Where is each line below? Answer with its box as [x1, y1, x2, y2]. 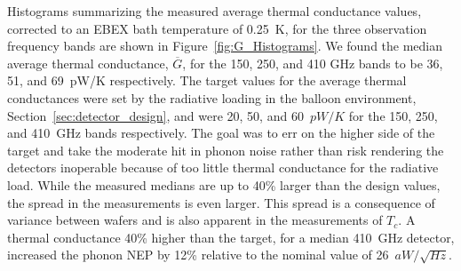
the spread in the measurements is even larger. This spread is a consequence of [7, 193, 435, 211]
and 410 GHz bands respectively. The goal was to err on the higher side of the [7, 124, 435, 142]
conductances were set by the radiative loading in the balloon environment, [7, 88, 417, 107]
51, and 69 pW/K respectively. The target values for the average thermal [7, 71, 407, 90]
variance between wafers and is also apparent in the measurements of [7, 211, 383, 229]
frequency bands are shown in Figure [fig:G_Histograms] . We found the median [7, 36, 443, 55]
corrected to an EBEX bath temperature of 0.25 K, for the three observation [7, 19, 427, 37]
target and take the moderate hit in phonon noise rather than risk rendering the [7, 140, 444, 159]
